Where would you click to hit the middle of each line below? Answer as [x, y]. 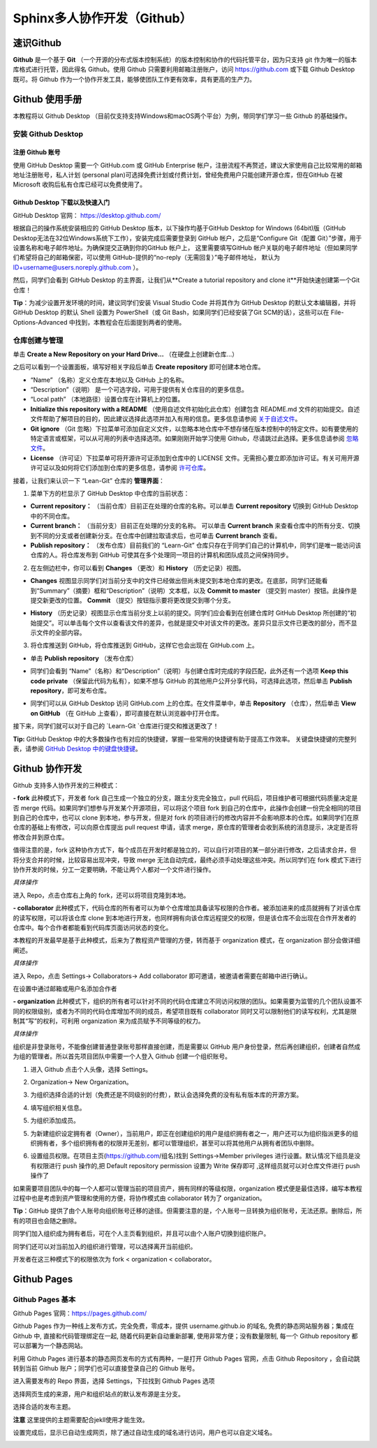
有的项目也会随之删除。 [46, 1220]
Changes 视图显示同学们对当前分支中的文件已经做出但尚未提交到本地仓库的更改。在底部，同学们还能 [176, 581]
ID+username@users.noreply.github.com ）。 [77, 267]
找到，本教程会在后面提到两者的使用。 [130, 322]
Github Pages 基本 [44, 1299]
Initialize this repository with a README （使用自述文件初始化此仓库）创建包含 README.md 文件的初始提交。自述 [195, 409]
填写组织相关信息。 [58, 1107]
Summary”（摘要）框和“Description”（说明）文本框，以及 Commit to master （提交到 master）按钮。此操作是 [198, 591]
